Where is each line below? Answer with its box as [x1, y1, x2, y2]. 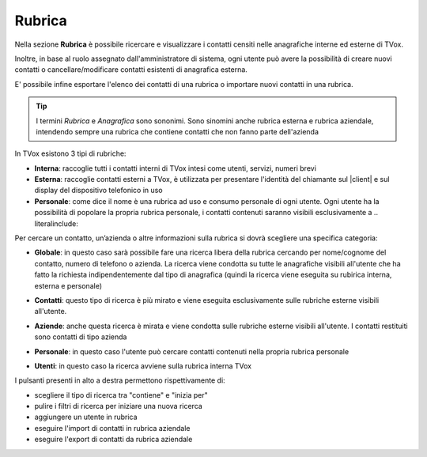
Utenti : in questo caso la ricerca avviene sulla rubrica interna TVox [34, 361, 252, 371]
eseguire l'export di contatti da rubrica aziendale [34, 435, 193, 444]
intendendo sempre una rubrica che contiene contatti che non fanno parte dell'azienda [36, 127, 319, 136]
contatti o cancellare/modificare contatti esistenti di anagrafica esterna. [14, 65, 248, 74]
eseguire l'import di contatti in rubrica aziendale [34, 423, 191, 432]
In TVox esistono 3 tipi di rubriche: [14, 149, 127, 158]
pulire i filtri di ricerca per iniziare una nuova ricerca [34, 402, 203, 411]
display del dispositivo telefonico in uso [34, 186, 163, 195]
